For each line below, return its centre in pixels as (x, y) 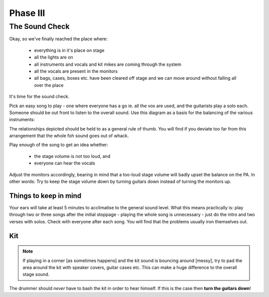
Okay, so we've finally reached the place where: (59, 39)
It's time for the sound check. (39, 97)
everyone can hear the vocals (65, 163)
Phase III (27, 13)
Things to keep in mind (45, 196)
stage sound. (36, 275)
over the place (49, 85)
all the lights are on (54, 57)
